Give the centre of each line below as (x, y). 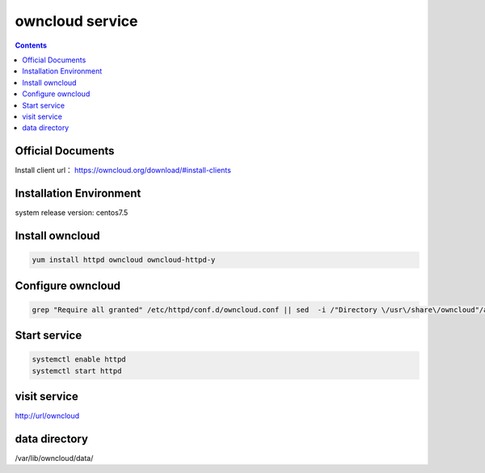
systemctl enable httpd (79, 359)
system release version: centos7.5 (72, 213)
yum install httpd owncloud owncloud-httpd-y (124, 260)
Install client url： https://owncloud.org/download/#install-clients (123, 171)
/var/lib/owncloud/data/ (54, 458)
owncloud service (76, 21)
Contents (31, 45)
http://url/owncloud (47, 416)
